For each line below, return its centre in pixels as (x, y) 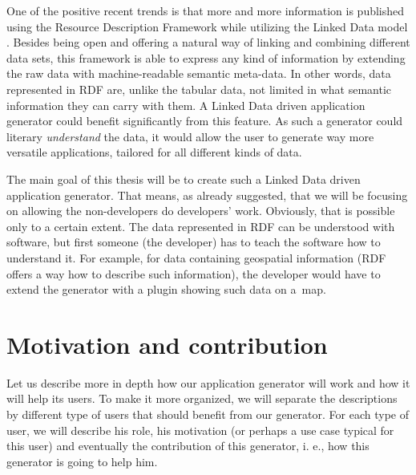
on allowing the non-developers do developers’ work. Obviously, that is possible (201, 211)
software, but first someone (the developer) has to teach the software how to (194, 242)
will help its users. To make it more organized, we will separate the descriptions (202, 398)
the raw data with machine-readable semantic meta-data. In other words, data (199, 73)
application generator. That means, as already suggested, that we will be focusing (207, 195)
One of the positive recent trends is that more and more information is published (206, 10)
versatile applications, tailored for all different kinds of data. (154, 152)
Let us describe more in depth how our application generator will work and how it (208, 382)
